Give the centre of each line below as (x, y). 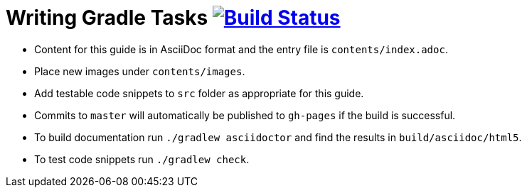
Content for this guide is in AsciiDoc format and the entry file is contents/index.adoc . (241, 49)
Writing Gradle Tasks (107, 18)
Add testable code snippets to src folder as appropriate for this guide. (199, 93)
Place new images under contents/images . (140, 71)
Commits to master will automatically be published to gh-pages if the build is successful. (245, 115)
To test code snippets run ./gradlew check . (142, 159)
